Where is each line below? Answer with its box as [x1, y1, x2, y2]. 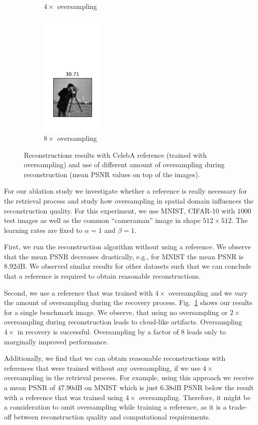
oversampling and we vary [169, 287, 248, 298]
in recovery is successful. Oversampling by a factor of [17, 326, 179, 337]
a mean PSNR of [4, 382, 56, 392]
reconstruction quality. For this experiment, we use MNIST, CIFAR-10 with [4, 205, 235, 215]
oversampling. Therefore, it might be [139, 392, 251, 402]
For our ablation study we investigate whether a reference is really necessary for [4, 186, 247, 196]
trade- [229, 402, 247, 412]
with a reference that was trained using [4, 392, 123, 402]
